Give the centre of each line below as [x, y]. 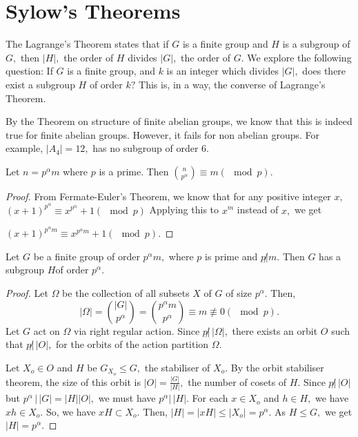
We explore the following [299, 57]
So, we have [71, 411]
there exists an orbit [275, 330]
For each [210, 398]
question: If [29, 71]
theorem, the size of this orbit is [73, 381]
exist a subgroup [40, 84]
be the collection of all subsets [126, 292]
